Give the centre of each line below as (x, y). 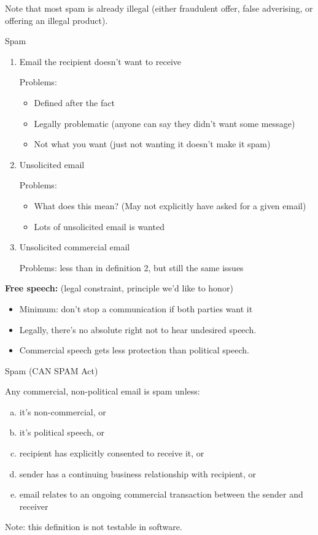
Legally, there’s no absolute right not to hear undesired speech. (138, 329)
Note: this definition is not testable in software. (94, 527)
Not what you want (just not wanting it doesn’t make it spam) (152, 144)
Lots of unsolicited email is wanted (99, 226)
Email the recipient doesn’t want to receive (100, 61)
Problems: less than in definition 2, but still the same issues (131, 267)
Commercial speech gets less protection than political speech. (134, 350)
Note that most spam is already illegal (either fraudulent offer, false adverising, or (159, 8)
